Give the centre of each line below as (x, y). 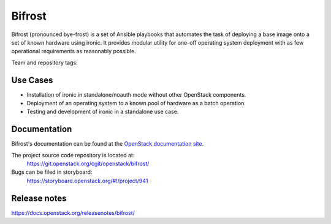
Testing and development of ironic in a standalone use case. (103, 112)
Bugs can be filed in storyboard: (52, 172)
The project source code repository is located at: (73, 155)
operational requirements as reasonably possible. (74, 51)
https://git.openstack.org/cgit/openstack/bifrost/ (88, 164)
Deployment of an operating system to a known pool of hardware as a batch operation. (136, 103)
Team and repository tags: (44, 62)
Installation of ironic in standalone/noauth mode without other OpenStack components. (136, 94)
